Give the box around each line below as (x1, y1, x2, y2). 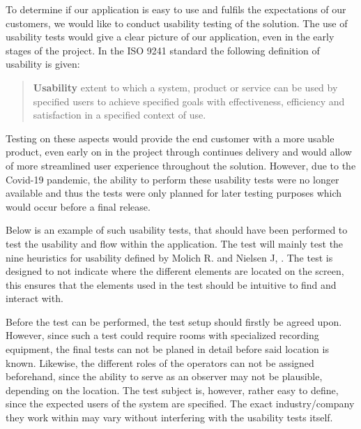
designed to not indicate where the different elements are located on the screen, (6, 264, 344, 278)
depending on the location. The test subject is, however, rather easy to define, (6, 382, 339, 397)
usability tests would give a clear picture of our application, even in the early (6, 29, 335, 44)
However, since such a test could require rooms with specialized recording (6, 328, 319, 343)
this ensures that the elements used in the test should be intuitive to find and (6, 277, 337, 292)
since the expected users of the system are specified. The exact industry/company (6, 396, 355, 411)
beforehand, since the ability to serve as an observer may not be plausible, (6, 369, 323, 384)
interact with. (6, 291, 63, 306)
